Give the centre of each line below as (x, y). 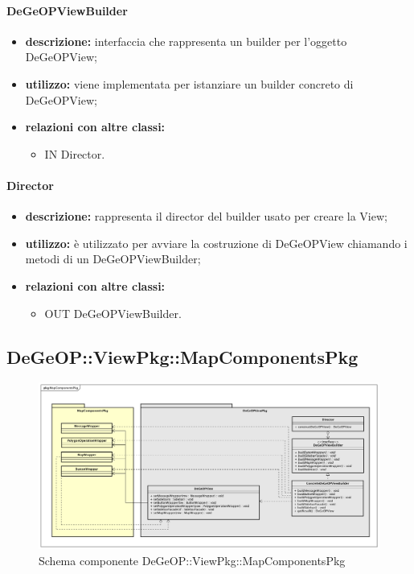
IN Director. (75, 153)
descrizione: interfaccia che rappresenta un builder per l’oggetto (186, 41)
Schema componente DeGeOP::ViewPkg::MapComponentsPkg (192, 560)
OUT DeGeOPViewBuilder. (113, 313)
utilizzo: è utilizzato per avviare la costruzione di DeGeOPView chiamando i (216, 243)
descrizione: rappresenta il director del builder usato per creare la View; (206, 216)
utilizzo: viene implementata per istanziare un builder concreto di (189, 83)
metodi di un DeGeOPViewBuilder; (113, 259)
